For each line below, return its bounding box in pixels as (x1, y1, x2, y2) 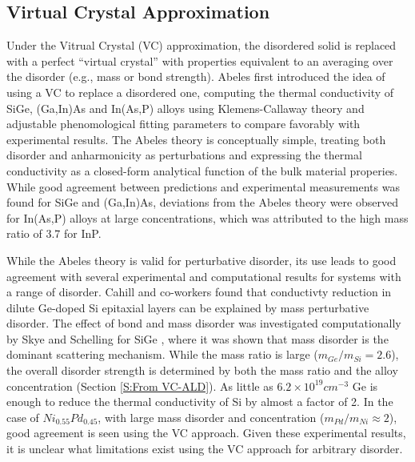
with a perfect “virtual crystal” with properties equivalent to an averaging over (6, 52, 393, 69)
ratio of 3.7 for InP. (6, 225, 102, 242)
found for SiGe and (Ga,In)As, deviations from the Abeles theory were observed (6, 194, 398, 211)
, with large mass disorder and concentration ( (98, 408, 325, 425)
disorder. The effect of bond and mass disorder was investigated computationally (6, 315, 401, 331)
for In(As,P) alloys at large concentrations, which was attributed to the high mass (6, 209, 409, 226)
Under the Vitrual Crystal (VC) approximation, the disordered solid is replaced (6, 37, 397, 54)
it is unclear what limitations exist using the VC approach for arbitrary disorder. (6, 440, 403, 457)
